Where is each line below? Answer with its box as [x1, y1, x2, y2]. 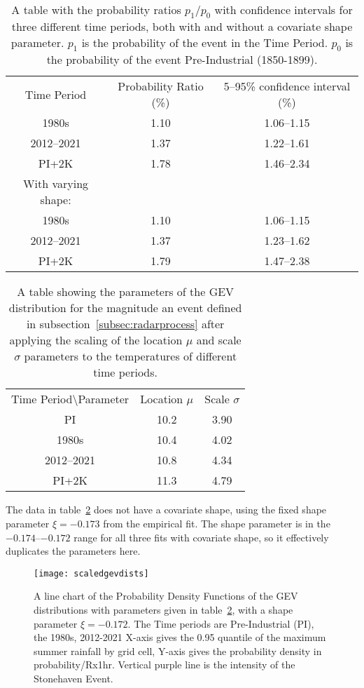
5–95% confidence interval [223, 78, 351, 95]
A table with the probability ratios [11, 1, 181, 18]
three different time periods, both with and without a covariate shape [11, 18, 353, 35]
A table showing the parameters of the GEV [17, 283, 234, 300]
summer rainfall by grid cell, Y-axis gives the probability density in [34, 643, 322, 658]
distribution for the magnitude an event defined [8, 299, 242, 316]
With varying [23, 175, 89, 192]
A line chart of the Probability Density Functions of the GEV [34, 588, 298, 603]
